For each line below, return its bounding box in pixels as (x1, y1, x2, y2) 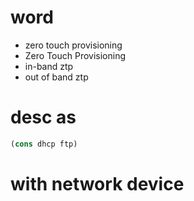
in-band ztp (24, 60, 74, 72)
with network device (10, 172, 185, 195)
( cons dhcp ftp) (10, 139, 78, 149)
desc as (10, 106, 77, 129)
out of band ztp (24, 71, 89, 83)
